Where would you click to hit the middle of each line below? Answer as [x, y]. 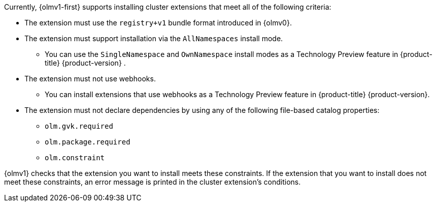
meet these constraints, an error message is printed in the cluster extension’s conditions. [153, 182]
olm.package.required [88, 142]
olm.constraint [75, 158]
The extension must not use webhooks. [90, 79]
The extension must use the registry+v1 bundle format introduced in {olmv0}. [158, 23]
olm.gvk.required [79, 126]
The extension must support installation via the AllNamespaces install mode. [154, 38]
